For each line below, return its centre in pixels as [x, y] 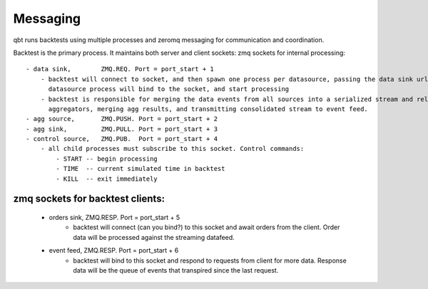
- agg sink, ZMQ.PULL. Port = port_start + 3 [122, 129]
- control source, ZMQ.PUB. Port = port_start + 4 [122, 139]
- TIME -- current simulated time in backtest [141, 169]
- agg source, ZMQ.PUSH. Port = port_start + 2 [122, 119]
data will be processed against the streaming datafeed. [154, 237]
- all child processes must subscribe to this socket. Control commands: [172, 149]
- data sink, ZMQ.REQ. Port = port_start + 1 [120, 69]
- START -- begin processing [107, 159]
